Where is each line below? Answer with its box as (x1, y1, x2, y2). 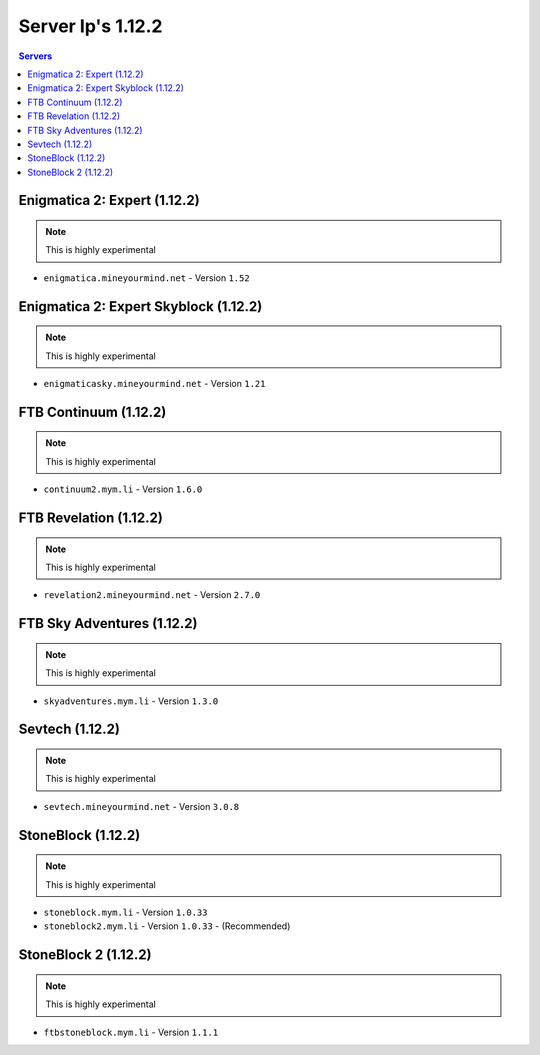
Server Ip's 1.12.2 (18, 15, 163, 37)
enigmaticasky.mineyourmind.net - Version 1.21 (43, 378, 266, 390)
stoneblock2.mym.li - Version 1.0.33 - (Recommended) (43, 920, 291, 932)
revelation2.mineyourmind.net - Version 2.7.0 (43, 589, 261, 601)
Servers (18, 50, 53, 62)
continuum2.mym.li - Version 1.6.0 (43, 483, 203, 495)
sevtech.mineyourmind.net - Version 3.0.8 (43, 800, 240, 812)
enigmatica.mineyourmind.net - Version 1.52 (43, 271, 250, 284)
